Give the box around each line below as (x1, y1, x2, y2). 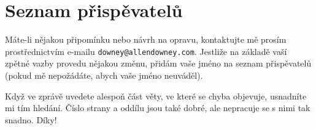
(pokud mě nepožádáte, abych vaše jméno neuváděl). (5, 68, 203, 81)
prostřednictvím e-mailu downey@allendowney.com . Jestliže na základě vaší (5, 45, 287, 57)
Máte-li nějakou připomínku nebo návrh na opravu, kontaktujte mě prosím (5, 33, 287, 46)
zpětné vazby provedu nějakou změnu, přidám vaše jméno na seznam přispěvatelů (5, 57, 312, 70)
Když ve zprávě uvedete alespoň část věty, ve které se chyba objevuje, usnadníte (5, 89, 307, 102)
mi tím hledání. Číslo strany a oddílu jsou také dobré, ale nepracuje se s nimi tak (5, 101, 310, 114)
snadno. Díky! (5, 113, 57, 126)
